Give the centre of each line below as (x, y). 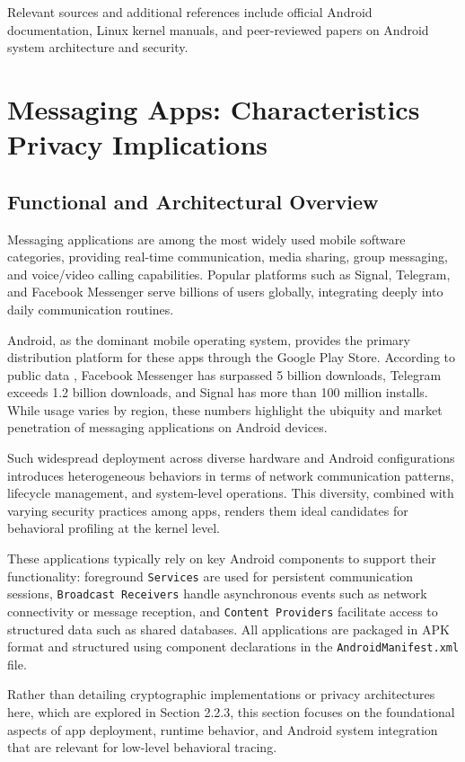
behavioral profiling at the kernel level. (114, 528)
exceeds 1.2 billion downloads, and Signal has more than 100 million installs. (218, 392)
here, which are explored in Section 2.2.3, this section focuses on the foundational (231, 712)
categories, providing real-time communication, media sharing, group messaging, (228, 257)
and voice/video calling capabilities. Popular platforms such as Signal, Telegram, (229, 274)
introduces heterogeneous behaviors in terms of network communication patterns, (231, 475)
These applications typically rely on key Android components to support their (222, 558)
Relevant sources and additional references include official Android (190, 12)
